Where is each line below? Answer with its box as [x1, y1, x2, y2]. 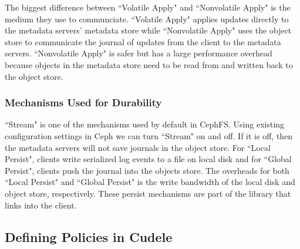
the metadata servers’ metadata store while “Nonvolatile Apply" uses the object [5, 24, 292, 36]
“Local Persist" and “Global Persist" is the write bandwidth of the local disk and [5, 176, 295, 188]
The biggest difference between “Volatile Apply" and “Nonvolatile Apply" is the [5, 1, 291, 13]
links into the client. [5, 198, 77, 211]
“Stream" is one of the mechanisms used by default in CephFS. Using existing [5, 118, 285, 130]
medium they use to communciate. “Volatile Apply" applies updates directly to [5, 12, 289, 25]
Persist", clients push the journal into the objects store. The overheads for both [5, 164, 289, 176]
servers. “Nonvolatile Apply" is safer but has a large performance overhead [5, 47, 272, 59]
